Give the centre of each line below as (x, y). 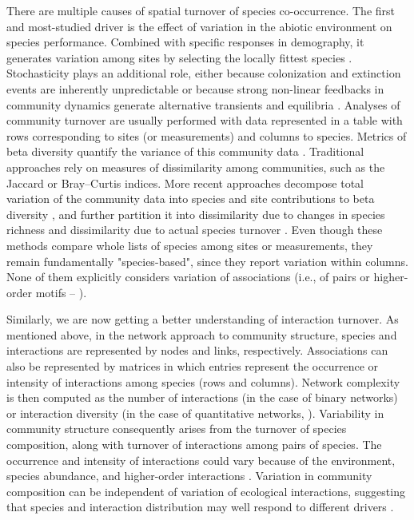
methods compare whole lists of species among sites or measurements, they (190, 245)
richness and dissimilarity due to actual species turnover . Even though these (195, 230)
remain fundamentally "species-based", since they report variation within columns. (207, 261)
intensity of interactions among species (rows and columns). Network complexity (203, 381)
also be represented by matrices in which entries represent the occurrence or (193, 366)
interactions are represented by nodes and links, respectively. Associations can (197, 350)
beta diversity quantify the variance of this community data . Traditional (185, 151)
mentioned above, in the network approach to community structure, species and (202, 334)
